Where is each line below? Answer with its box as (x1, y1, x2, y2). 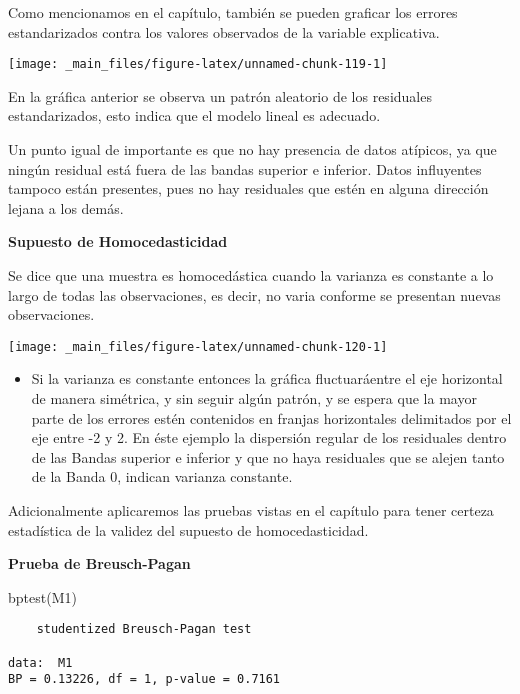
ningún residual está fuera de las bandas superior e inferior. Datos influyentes (8, 158, 482, 179)
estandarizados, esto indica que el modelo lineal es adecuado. (8, 105, 381, 126)
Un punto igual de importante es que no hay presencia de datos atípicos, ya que (8, 139, 497, 160)
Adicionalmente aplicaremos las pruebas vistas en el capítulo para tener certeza (8, 500, 494, 520)
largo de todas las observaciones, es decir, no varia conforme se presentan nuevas (8, 284, 501, 305)
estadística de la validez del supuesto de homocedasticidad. (8, 519, 369, 540)
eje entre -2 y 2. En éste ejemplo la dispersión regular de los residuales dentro (31, 427, 507, 448)
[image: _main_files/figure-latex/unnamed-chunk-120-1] (8, 339, 388, 354)
